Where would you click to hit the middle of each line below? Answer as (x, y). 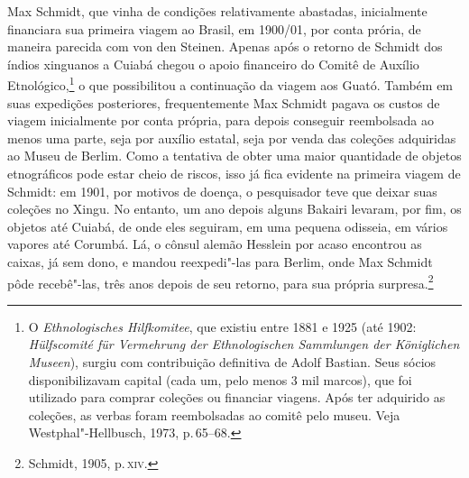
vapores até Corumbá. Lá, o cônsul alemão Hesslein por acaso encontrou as (215, 244)
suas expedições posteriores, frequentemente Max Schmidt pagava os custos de (224, 102)
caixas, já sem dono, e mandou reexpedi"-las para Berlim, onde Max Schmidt (220, 261)
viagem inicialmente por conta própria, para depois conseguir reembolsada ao (221, 120)
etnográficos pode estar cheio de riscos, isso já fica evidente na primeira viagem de (234, 173)
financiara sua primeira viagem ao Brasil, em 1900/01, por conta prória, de (214, 28)
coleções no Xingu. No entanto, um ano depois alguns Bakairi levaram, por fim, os (234, 209)
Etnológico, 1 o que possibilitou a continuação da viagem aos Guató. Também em (230, 84)
